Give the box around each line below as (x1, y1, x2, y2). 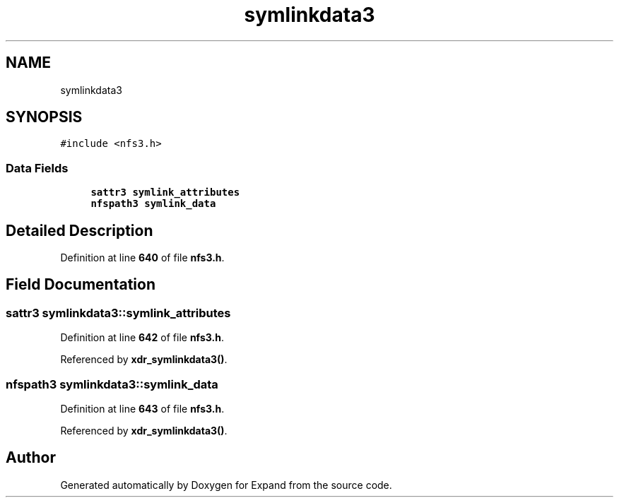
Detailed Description (6, 221, 153, 239)
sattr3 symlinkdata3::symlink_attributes (6, 305, 231, 320)
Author (6, 449, 56, 467)
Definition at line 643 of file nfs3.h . (60, 403, 225, 415)
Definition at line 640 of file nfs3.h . (60, 251, 225, 264)
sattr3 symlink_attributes (90, 187, 240, 199)
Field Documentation (6, 276, 155, 294)
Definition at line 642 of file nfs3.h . (60, 331, 224, 344)
